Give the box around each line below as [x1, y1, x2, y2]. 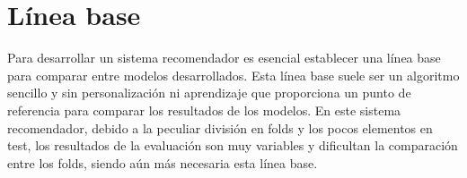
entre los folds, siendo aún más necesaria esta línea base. [7, 153, 318, 172]
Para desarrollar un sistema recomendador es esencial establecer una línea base [7, 48, 441, 67]
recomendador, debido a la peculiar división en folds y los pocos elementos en [7, 118, 433, 137]
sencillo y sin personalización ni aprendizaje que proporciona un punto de [7, 83, 411, 102]
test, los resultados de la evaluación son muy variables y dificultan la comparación [7, 136, 458, 155]
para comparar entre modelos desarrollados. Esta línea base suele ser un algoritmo [7, 65, 460, 84]
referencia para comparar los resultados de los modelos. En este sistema [7, 100, 401, 119]
